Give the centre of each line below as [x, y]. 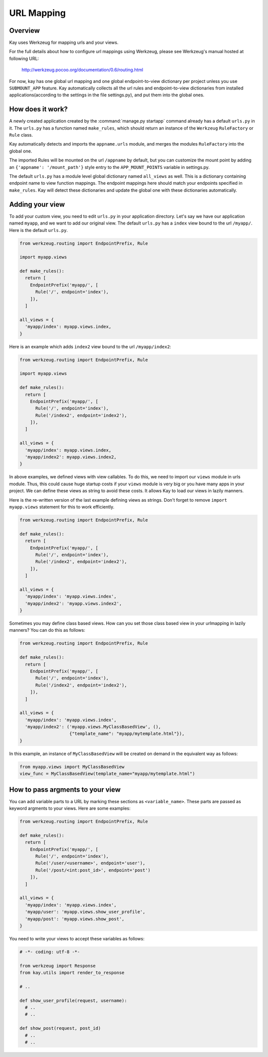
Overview [25, 31]
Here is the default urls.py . [38, 230]
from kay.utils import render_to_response [72, 973]
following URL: [24, 58]
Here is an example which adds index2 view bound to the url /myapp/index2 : [90, 346]
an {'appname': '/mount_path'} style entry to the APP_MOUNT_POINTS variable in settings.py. [109, 167]
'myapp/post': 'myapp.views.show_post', [75, 919]
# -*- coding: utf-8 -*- [50, 952]
